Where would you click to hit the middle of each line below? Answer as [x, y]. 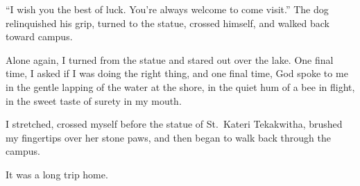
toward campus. [39, 36]
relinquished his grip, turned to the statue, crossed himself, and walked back [168, 23]
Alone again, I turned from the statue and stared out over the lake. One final [170, 59]
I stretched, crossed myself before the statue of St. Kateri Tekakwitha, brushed [174, 124]
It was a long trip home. [57, 174]
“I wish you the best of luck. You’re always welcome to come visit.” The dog [167, 9]
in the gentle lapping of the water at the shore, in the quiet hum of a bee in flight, [180, 86]
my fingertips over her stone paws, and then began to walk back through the [168, 137]
